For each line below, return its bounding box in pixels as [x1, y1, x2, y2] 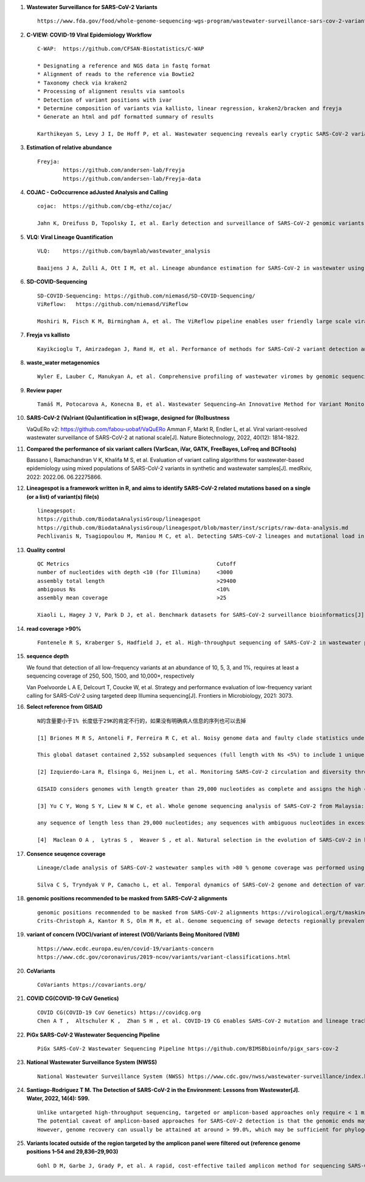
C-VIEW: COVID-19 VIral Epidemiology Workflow [26, 31, 152, 38]
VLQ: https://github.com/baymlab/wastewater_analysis [37, 247, 211, 254]
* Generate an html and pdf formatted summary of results [37, 113, 214, 120]
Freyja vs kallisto [26, 332, 70, 339]
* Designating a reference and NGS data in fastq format [37, 62, 211, 69]
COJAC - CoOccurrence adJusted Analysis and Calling [26, 189, 169, 196]
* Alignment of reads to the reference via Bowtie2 [37, 71, 195, 78]
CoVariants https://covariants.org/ [37, 981, 147, 988]
